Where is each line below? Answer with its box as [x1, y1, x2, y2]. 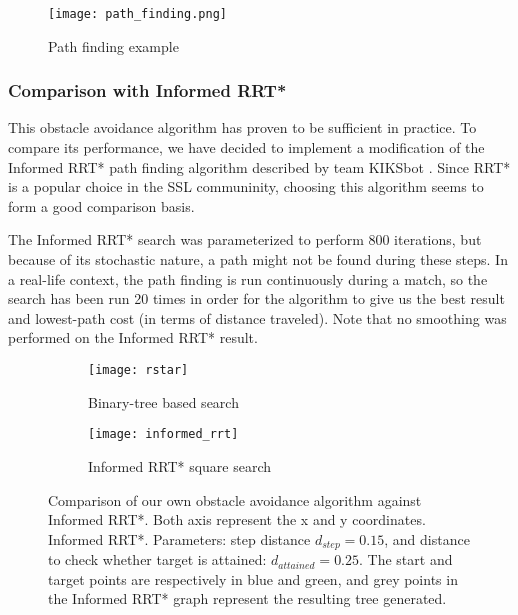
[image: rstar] [88, 363, 189, 377]
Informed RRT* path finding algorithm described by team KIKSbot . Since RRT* [8, 156, 511, 177]
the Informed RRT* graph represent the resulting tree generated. [48, 588, 447, 609]
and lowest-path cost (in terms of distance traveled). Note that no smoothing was [8, 307, 507, 328]
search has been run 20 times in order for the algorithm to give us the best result [8, 288, 505, 309]
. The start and [359, 549, 453, 570]
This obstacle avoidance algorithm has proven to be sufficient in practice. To [8, 117, 477, 138]
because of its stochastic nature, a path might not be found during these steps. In [8, 249, 508, 270]
